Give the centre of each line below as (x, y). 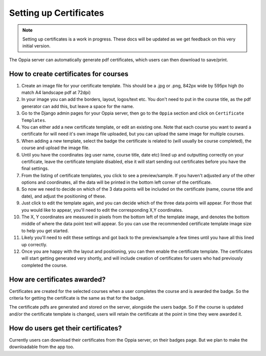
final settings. (35, 168)
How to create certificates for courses (69, 74)
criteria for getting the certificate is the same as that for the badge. (77, 298)
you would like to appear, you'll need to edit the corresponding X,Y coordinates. (102, 210)
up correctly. (34, 244)
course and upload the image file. (55, 148)
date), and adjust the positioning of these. (64, 196)
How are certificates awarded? (57, 279)
